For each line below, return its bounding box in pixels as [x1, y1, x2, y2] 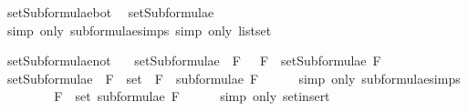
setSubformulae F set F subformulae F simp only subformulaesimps [6, 68, 461, 87]
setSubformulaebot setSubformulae [6, 3, 214, 21]
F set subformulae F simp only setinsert [54, 86, 330, 106]
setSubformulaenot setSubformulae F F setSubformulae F [6, 51, 381, 70]
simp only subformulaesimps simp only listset [6, 20, 272, 39]
